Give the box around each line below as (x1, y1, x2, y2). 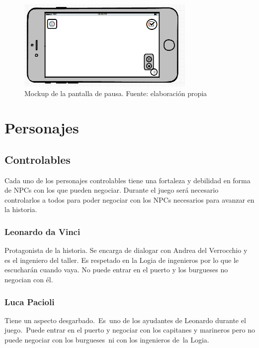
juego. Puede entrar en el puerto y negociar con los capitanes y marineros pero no (4, 325, 255, 335)
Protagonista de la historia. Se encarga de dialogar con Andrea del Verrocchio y (4, 245, 248, 255)
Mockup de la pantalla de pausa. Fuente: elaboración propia (24, 88, 207, 99)
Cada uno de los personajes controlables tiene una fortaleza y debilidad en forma (4, 175, 251, 185)
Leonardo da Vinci (4, 225, 81, 237)
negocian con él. (4, 274, 53, 284)
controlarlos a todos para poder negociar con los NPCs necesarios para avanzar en (4, 194, 255, 205)
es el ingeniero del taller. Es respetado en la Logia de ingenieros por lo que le (4, 254, 239, 265)
